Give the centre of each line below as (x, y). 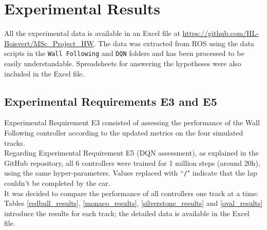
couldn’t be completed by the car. (57, 183)
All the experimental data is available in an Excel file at (92, 33)
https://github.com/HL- (221, 33)
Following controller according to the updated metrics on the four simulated (124, 132)
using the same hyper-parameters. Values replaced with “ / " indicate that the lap (131, 173)
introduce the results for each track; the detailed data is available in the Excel (127, 213)
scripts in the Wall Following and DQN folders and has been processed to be (124, 53)
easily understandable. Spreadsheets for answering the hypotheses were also (123, 63)
